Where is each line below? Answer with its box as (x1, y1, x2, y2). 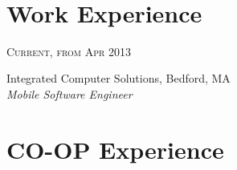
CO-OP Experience (6, 132, 224, 165)
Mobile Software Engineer (6, 85, 133, 102)
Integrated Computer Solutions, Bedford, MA (6, 70, 231, 87)
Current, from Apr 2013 (6, 42, 131, 59)
